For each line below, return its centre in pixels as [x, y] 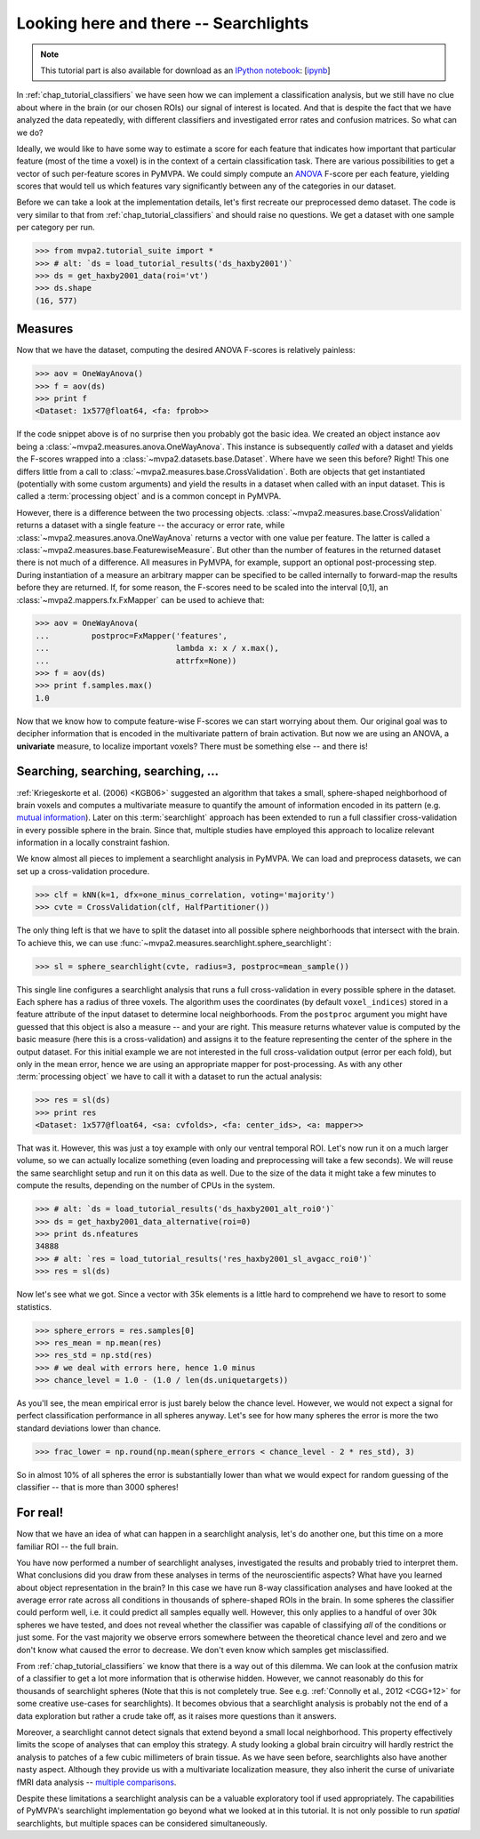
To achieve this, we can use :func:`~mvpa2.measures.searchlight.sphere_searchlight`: [174, 943]
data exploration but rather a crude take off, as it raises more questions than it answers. [176, 1715]
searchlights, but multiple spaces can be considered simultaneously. [142, 1823]
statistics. [34, 1306]
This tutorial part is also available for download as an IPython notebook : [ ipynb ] [185, 70]
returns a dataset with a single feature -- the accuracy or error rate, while [151, 526]
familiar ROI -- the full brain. [68, 1546]
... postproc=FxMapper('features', [132, 635]
